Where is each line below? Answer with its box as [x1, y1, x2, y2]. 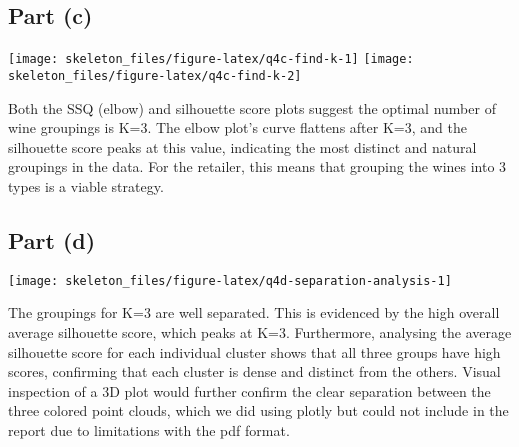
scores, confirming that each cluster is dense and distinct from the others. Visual [8, 361, 501, 382]
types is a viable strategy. [8, 175, 164, 196]
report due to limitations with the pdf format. [8, 419, 290, 440]
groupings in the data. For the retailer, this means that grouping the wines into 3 [8, 156, 507, 177]
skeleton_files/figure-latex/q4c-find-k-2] [8, 68, 302, 83]
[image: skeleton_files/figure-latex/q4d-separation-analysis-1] [8, 273, 452, 288]
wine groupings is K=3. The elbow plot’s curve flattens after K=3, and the [8, 117, 467, 138]
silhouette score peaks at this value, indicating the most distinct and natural [8, 136, 477, 157]
